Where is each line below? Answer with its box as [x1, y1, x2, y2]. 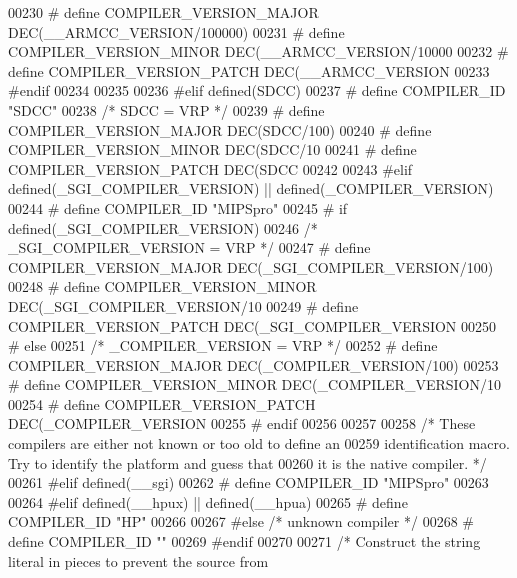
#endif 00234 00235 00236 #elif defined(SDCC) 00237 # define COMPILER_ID [8, 80, 506, 101]
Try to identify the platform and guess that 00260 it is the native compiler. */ [8, 452, 487, 473]
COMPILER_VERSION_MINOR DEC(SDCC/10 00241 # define [8, 139, 417, 160]
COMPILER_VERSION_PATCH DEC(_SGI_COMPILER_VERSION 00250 [8, 315, 497, 336]
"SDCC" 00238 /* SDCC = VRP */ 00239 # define [8, 99, 325, 120]
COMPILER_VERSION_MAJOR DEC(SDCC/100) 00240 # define [8, 119, 432, 140]
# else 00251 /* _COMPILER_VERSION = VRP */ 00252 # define [8, 335, 438, 356]
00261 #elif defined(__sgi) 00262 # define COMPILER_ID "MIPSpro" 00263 [8, 472, 489, 493]
